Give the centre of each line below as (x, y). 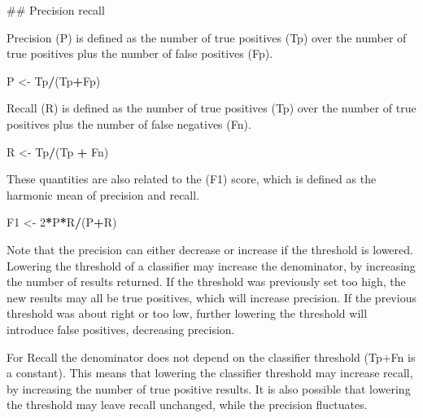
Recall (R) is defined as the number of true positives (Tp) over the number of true (211, 108)
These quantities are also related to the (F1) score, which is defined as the (192, 179)
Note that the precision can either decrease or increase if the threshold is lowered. (210, 249)
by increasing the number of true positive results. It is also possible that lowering (209, 388)
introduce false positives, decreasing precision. (121, 329)
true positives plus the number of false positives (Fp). (140, 53)
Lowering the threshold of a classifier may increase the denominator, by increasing (211, 265)
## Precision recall (56, 10)
